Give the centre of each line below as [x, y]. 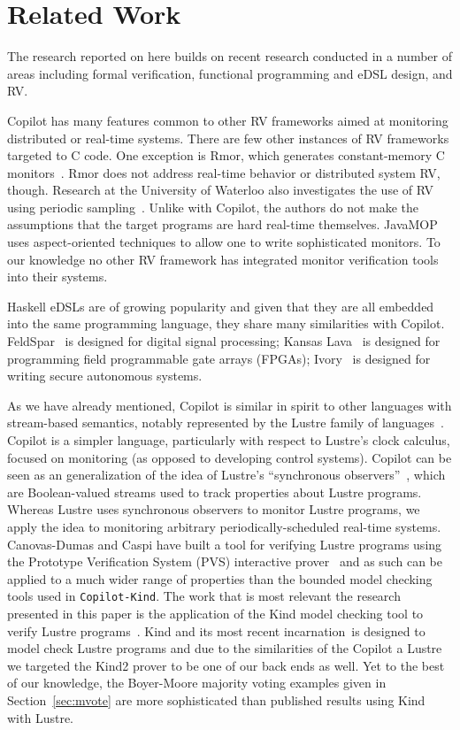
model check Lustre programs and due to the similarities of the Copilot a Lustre [225, 648]
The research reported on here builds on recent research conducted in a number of [230, 56]
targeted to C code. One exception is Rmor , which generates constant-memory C [226, 155]
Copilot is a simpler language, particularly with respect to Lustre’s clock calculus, [229, 440]
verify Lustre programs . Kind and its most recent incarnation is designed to [216, 630]
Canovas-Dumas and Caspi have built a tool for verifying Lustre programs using [225, 544]
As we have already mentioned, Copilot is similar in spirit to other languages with [230, 405]
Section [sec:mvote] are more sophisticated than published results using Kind [216, 699]
